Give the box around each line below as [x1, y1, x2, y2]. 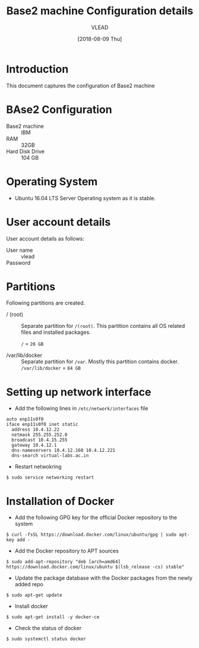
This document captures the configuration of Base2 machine [6, 82, 155, 89]
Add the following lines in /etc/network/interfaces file [14, 405, 149, 412]
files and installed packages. [21, 328, 91, 336]
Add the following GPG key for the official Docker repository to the [14, 514, 177, 521]
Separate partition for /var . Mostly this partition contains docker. [21, 358, 179, 365]
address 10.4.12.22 [11, 426, 60, 433]
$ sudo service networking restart [6, 475, 94, 481]
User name [6, 246, 33, 254]
